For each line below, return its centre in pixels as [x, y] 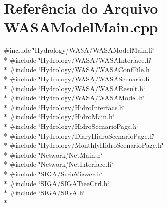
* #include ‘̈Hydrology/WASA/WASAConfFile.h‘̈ [78, 69]
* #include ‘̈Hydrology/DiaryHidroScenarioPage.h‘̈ [80, 135]
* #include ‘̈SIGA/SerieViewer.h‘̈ [53, 174]
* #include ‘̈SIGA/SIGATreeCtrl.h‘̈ [57, 183]
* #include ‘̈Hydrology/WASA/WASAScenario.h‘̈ [78, 79]
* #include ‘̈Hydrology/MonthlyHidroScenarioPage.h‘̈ [84, 145]
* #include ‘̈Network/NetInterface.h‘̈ [58, 164]
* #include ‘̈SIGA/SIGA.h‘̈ [44, 193]
